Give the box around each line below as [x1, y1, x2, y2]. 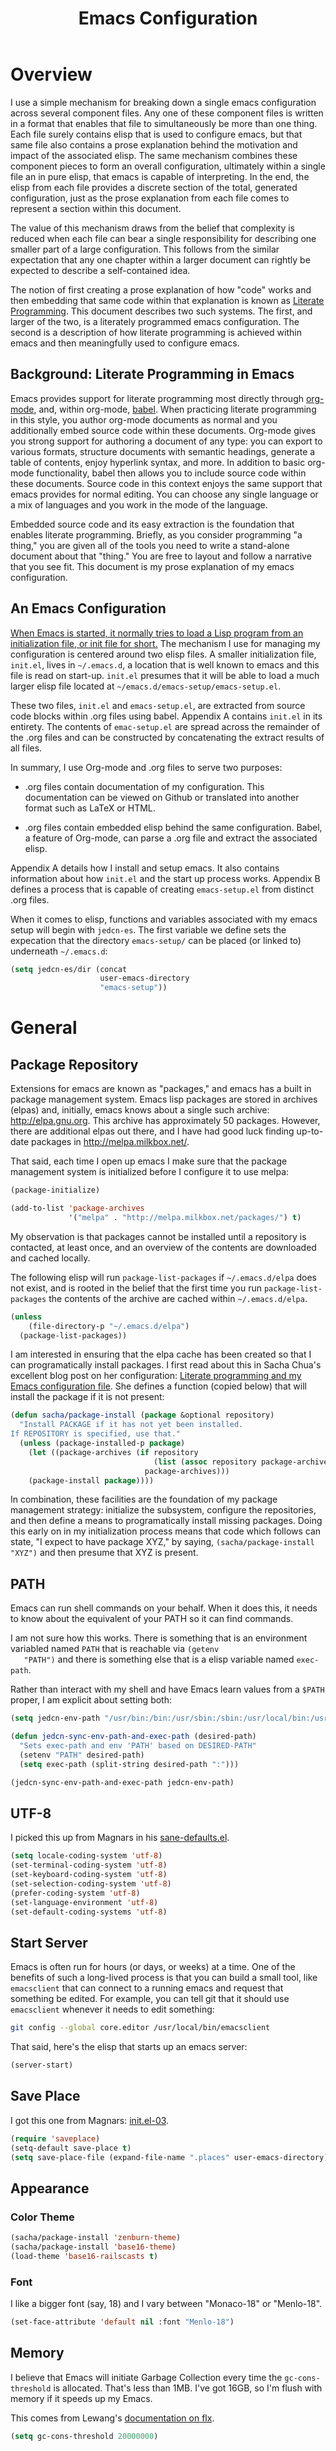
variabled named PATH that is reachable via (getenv [10, 1643, 220, 1655]
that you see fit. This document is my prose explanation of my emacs [10, 560, 295, 572]
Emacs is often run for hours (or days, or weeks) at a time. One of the [10, 1961, 296, 1973]
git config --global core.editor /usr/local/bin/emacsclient [10, 2023, 271, 2033]
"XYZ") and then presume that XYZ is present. [10, 1547, 199, 1559]
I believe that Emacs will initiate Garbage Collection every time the [10, 2371, 283, 2383]
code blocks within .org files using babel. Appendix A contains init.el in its [10, 710, 323, 722]
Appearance [10, 2180, 90, 2197]
